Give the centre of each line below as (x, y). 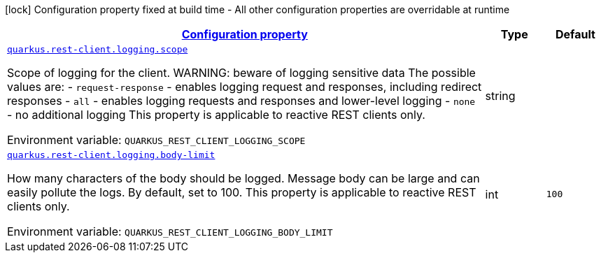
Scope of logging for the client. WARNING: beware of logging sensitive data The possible (241, 73)
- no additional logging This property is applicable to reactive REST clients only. (216, 115)
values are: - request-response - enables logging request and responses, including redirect (245, 87)
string (500, 95)
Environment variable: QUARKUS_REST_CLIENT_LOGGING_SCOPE (156, 140)
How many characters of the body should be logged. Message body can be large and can (243, 178)
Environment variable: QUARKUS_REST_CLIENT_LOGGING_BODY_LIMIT (170, 231)
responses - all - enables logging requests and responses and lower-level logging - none (241, 101)
